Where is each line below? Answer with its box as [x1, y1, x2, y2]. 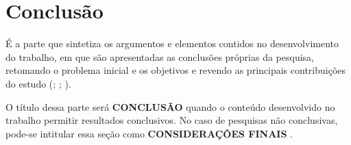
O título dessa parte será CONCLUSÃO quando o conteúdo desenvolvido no [5, 99, 335, 114]
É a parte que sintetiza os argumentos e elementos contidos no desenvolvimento [5, 36, 339, 51]
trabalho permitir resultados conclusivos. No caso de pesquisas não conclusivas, [5, 113, 338, 127]
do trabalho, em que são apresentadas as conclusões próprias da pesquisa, [5, 49, 315, 64]
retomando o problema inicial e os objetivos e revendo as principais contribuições [5, 63, 346, 77]
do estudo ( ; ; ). [5, 76, 71, 90]
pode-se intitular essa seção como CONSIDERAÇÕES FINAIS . [5, 126, 293, 140]
